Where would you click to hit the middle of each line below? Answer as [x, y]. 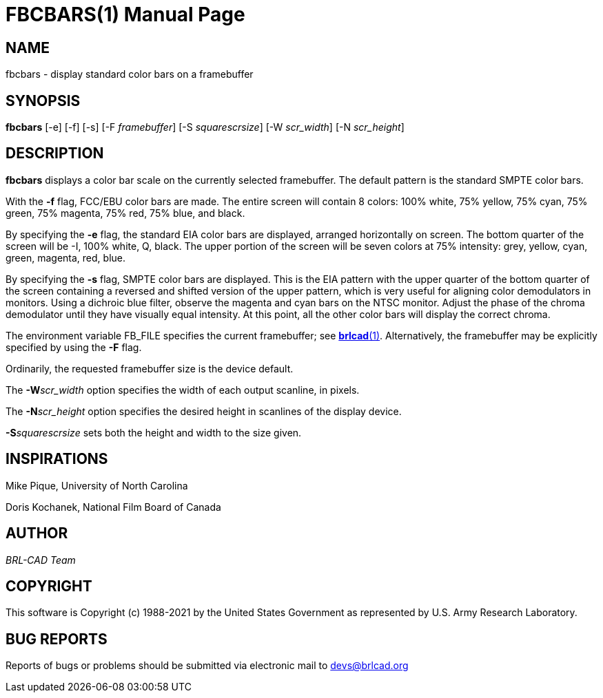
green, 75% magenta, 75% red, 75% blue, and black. [125, 213]
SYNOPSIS [43, 101]
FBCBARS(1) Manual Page [125, 14]
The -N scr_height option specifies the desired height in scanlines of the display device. [204, 411]
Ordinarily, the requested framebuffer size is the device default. [150, 368]
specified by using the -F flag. [74, 347]
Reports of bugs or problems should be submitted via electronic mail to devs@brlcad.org [207, 666]
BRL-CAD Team [41, 560]
